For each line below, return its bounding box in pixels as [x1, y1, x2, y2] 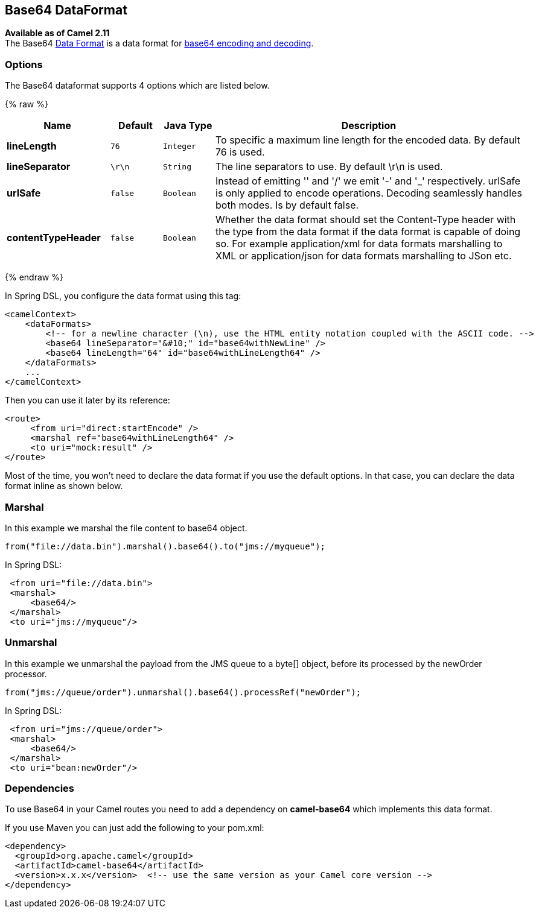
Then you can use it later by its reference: [5, 395, 170, 406]
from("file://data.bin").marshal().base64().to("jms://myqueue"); [5, 541, 326, 551]
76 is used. [215, 146, 265, 159]
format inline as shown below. [5, 481, 123, 491]
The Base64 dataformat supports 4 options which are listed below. [5, 80, 270, 91]
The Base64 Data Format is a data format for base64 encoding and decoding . [5, 38, 314, 49]
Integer [163, 141, 196, 151]
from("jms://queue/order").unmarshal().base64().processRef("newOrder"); [5, 687, 362, 697]
